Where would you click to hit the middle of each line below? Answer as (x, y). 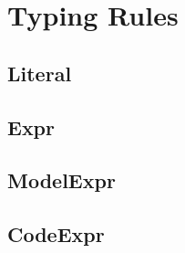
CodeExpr (56, 234)
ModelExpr (62, 180)
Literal (40, 73)
